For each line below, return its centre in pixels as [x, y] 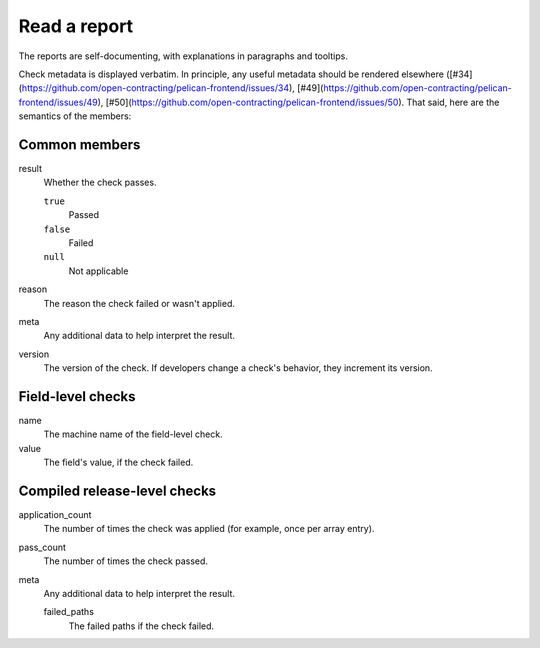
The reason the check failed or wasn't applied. [139, 303]
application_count [55, 515]
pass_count [42, 547]
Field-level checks [77, 396]
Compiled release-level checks [117, 490]
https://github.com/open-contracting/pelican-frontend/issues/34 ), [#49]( [172, 88]
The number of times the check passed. [126, 561]
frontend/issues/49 [58, 102]
